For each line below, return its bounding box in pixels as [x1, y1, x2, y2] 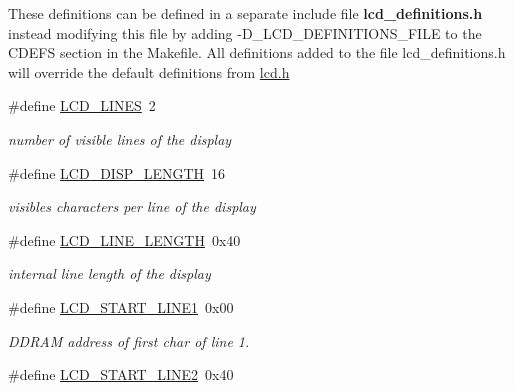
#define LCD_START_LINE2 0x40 [8, 364, 234, 385]
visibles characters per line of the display [8, 196, 256, 217]
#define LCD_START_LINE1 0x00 [8, 296, 234, 317]
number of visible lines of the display [8, 128, 232, 149]
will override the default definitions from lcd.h [8, 61, 290, 82]
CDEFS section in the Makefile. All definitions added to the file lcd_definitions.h [8, 42, 506, 63]
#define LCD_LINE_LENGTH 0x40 [8, 229, 241, 250]
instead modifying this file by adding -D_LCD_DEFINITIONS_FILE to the [8, 22, 482, 43]
